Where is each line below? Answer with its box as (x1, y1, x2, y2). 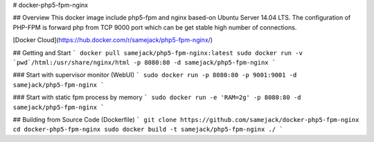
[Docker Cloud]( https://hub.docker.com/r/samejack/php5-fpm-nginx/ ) (12, 36, 213, 44)
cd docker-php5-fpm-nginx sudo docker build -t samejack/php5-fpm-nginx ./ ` (12, 125, 283, 134)
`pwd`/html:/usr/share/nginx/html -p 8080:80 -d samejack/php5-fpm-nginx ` (12, 59, 276, 66)
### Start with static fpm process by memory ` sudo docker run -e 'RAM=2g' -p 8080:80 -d (12, 93, 301, 101)
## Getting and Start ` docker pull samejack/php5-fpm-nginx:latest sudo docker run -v (12, 48, 303, 57)
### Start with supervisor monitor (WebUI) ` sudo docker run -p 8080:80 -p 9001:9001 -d (12, 71, 297, 79)
